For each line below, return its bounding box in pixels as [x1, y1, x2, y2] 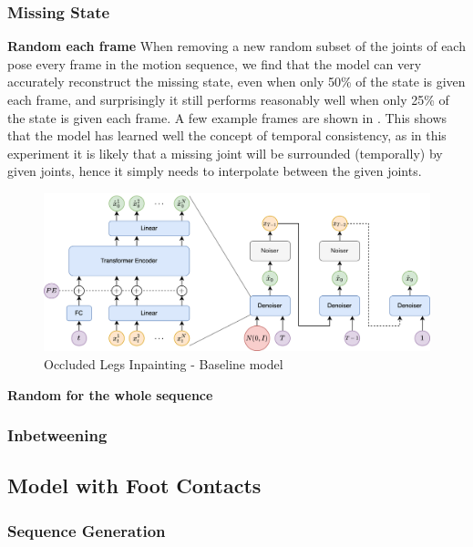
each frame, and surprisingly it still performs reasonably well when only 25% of [7, 90, 449, 108]
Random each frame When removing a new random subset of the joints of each [7, 36, 466, 56]
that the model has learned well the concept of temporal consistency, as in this [7, 126, 447, 145]
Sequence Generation [7, 519, 166, 542]
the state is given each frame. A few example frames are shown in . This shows [7, 108, 447, 127]
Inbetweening [7, 424, 108, 447]
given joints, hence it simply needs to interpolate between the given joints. [7, 161, 422, 181]
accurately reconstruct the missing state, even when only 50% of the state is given [7, 72, 466, 91]
